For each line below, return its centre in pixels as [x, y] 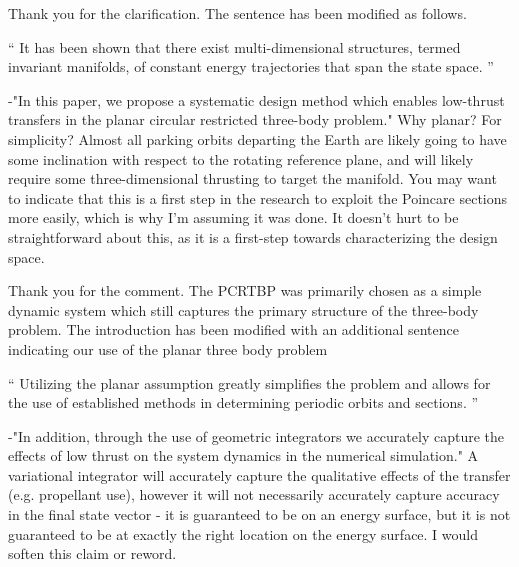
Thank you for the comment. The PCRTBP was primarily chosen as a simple [245, 290]
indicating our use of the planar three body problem [168, 348]
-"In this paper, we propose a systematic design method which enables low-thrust [256, 99]
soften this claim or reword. [92, 553]
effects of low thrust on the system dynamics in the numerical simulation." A [243, 455]
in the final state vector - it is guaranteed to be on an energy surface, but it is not [259, 514]
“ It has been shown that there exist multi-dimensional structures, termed [234, 46]
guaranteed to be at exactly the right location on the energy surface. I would [243, 533]
